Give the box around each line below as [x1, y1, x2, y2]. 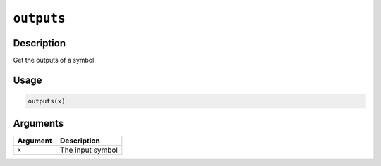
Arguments [13, 117, 64, 129]
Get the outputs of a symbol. [13, 56, 97, 65]
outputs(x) [28, 97, 66, 106]
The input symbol [60, 145, 118, 155]
